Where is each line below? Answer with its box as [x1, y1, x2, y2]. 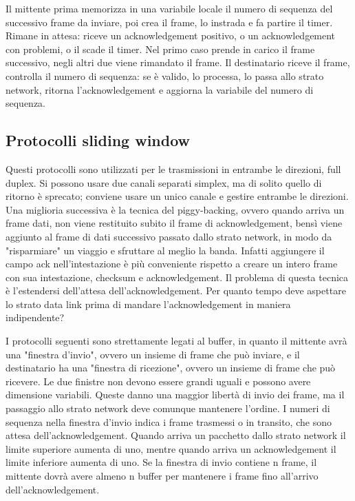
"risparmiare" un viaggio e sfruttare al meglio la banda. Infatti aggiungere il [6, 243, 325, 257]
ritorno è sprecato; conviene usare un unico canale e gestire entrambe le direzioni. [6, 189, 349, 203]
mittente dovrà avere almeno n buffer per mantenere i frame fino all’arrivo [6, 469, 319, 483]
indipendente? [6, 310, 65, 325]
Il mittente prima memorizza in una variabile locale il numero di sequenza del [6, 1, 333, 15]
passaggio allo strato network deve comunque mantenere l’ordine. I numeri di [6, 401, 330, 416]
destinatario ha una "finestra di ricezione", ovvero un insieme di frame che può [6, 360, 336, 375]
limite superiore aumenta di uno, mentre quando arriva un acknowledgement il [6, 441, 336, 456]
